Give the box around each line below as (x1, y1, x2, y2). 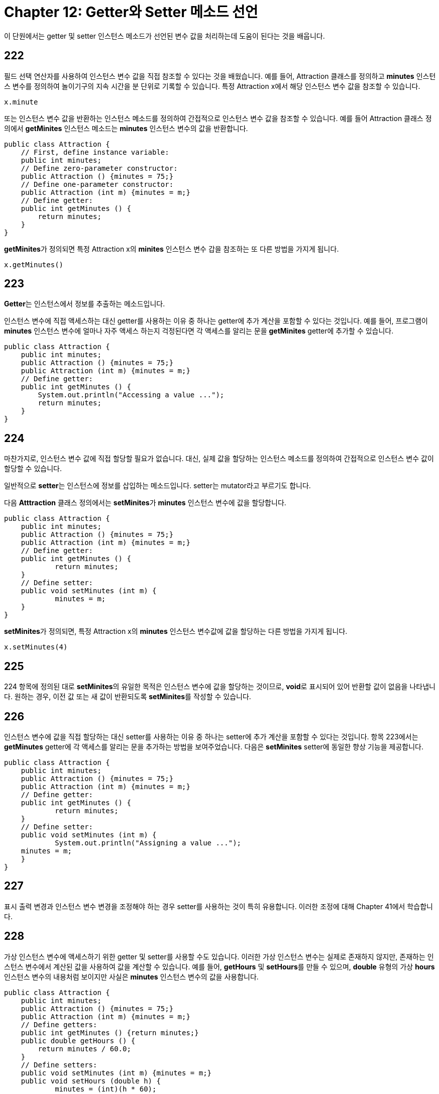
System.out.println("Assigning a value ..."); (55, 838, 242, 847)
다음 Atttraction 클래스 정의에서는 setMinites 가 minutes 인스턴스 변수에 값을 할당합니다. (4, 498, 286, 507)
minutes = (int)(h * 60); (55, 1084, 157, 1093)
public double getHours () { (21, 1036, 136, 1045)
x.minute (4, 97, 38, 106)
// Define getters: (21, 1020, 97, 1029)
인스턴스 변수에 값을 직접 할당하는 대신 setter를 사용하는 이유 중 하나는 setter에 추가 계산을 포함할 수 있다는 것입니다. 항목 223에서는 (4, 732, 418, 741)
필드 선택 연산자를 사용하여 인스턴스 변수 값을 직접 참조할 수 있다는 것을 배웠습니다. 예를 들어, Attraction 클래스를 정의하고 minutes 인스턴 (4, 71, 436, 80)
